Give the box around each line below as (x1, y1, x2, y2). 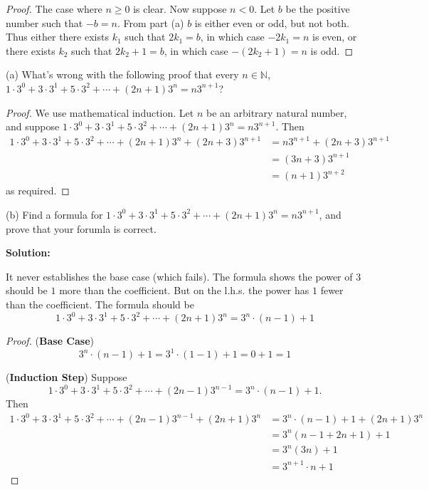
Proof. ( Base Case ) (6, 333, 95, 348)
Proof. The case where (6, 1, 102, 16)
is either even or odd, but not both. (194, 15, 350, 30)
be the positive (285, 1, 350, 16)
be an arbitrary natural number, (206, 105, 347, 120)
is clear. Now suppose (133, 1, 227, 16)
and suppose (6, 119, 60, 134)
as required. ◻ (6, 183, 70, 198)
